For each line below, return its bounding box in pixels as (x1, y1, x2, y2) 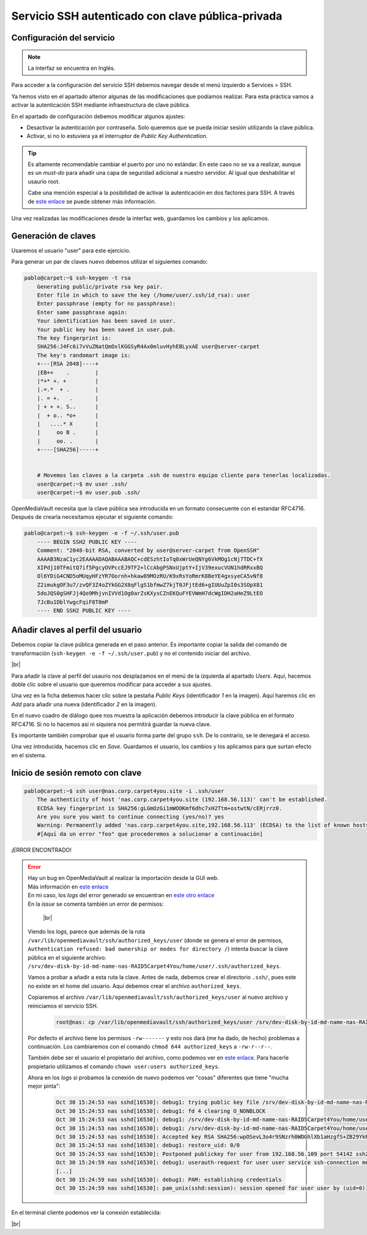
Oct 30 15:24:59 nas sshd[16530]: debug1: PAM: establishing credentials (56, 1176, 282, 1183)
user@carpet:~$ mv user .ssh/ (37, 480, 128, 487)
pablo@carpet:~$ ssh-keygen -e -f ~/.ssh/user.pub (24, 530, 180, 537)
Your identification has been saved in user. (37, 318, 176, 324)
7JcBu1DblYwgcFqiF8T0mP (37, 598, 108, 605)
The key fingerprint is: (37, 335, 112, 342)
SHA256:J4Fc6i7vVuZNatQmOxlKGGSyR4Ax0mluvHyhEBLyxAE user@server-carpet (37, 343, 260, 350)
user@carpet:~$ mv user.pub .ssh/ (37, 489, 141, 496)
